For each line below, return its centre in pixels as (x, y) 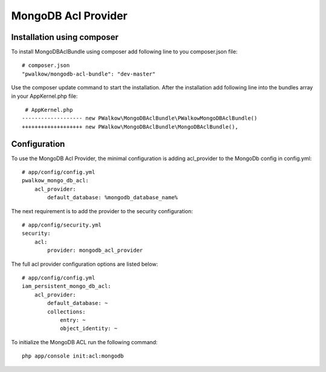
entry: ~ (73, 320)
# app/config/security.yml (62, 225)
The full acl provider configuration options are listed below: (85, 264)
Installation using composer (65, 37)
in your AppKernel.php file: (44, 96)
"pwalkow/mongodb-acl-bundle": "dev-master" (89, 74)
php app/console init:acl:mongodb (73, 356)
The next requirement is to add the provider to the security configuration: (102, 211)
